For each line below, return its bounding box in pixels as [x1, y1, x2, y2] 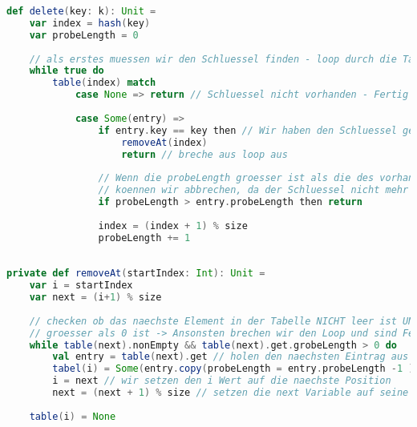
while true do [29, 65, 104, 77]
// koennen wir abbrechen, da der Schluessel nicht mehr [98, 184, 409, 196]
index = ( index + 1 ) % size [98, 220, 248, 232]
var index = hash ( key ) [29, 17, 151, 29]
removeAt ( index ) [121, 136, 208, 148]
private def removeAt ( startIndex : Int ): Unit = [6, 268, 265, 280]
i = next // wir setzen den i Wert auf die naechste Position [52, 375, 391, 387]
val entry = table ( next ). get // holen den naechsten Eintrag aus [52, 351, 409, 363]
